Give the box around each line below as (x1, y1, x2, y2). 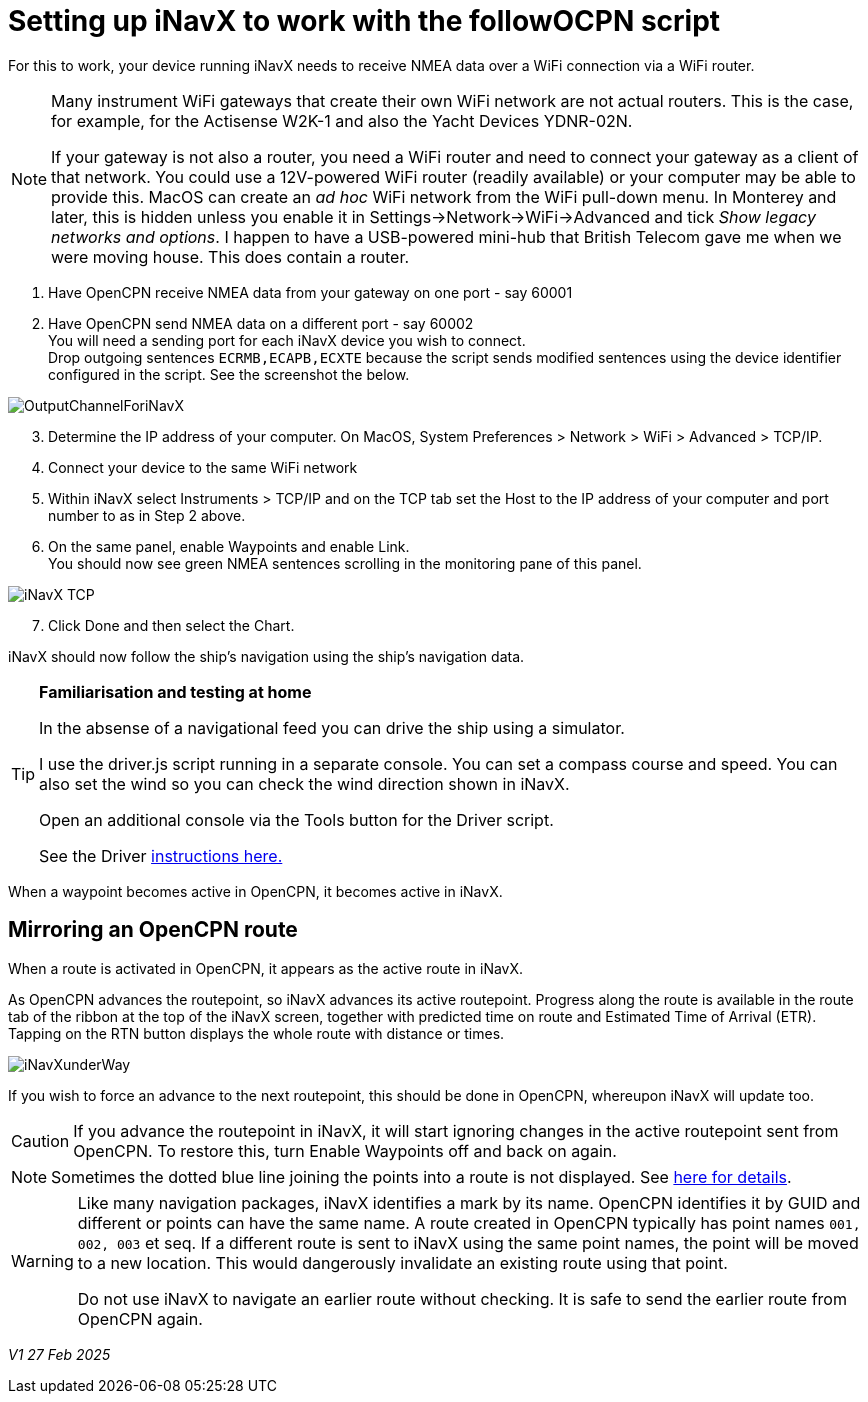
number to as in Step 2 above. (48, 506, 246, 524)
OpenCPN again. (77, 1308, 203, 1329)
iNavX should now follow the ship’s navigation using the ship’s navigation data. (8, 647, 525, 665)
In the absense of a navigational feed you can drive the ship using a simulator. (39, 717, 625, 738)
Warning (11, 1250, 74, 1271)
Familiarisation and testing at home (39, 681, 312, 702)
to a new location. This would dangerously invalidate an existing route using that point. (77, 1252, 728, 1273)
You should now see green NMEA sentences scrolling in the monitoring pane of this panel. (48, 554, 642, 572)
